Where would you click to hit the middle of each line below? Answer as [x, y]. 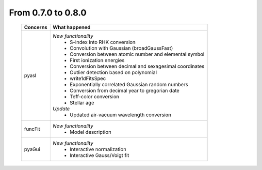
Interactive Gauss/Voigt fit [99, 155]
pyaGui [32, 149]
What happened [72, 27]
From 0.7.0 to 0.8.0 [48, 13]
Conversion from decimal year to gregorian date [124, 91]
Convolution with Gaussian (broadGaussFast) [121, 48]
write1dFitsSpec [88, 78]
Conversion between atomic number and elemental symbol [137, 54]
